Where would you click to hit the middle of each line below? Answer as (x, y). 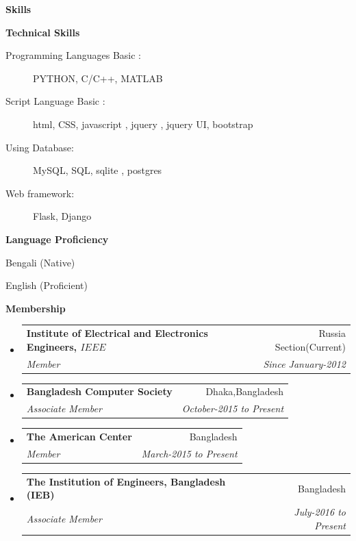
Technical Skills (43, 32)
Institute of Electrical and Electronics (117, 333)
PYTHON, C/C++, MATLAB (98, 78)
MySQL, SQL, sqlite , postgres (98, 170)
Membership (36, 308)
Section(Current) (310, 346)
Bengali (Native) (40, 262)
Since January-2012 (304, 363)
